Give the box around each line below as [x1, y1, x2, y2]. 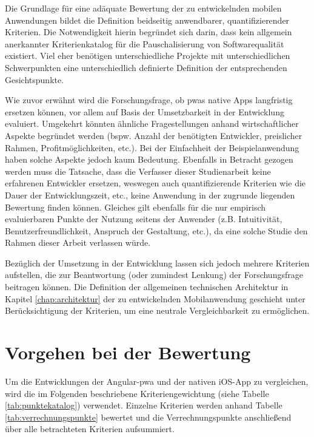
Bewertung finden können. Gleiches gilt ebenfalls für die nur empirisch [5, 200, 266, 213]
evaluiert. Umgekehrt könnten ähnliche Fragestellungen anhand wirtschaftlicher [5, 117, 299, 130]
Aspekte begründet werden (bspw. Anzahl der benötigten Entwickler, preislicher [5, 129, 302, 141]
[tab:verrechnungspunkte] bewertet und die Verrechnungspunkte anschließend [5, 410, 292, 423]
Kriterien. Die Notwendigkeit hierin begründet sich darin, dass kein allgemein [5, 25, 292, 38]
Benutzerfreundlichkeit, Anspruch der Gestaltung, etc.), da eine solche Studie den [5, 224, 308, 237]
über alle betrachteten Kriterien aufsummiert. [5, 422, 175, 435]
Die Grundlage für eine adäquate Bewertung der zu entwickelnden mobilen [5, 2, 282, 14]
